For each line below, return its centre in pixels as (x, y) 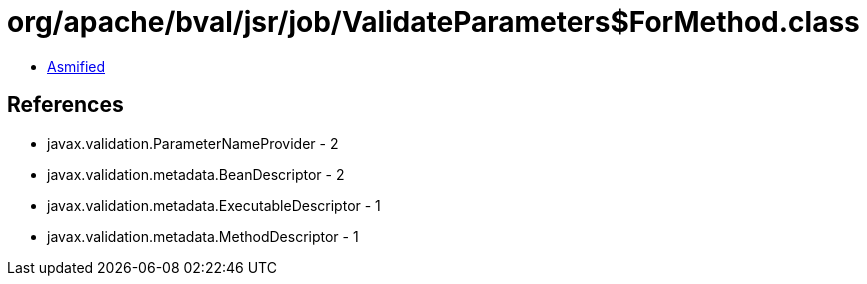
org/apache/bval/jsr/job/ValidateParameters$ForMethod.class (433, 22)
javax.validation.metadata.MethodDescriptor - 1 (203, 236)
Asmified (76, 66)
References (65, 105)
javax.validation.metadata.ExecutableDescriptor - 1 (214, 205)
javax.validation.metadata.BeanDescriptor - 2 (196, 174)
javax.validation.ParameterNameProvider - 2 (193, 143)
